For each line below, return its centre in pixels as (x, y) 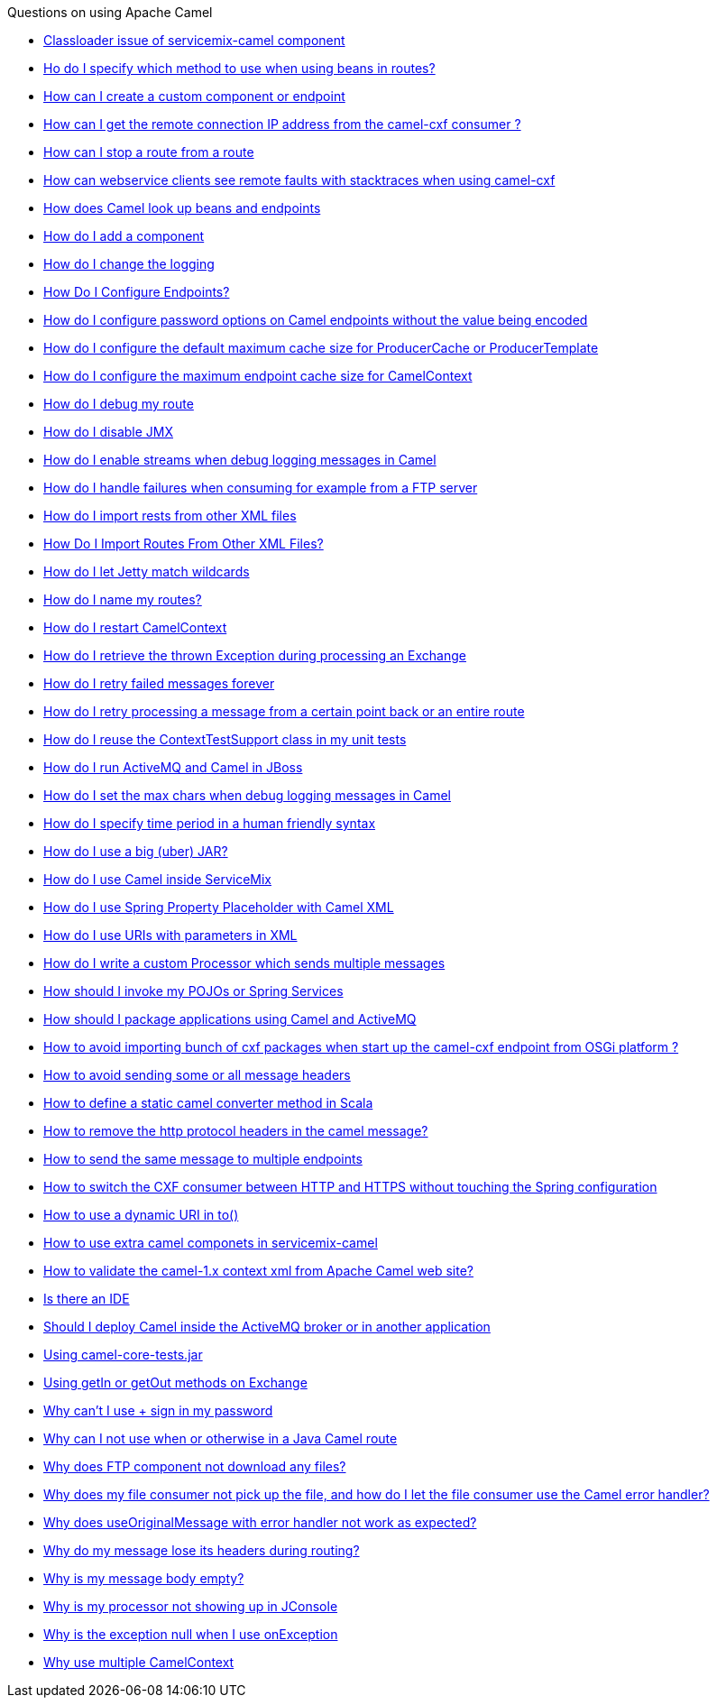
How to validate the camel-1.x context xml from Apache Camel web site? (258, 1271)
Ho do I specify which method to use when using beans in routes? (239, 68)
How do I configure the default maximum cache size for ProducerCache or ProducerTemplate (321, 348)
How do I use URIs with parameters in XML (170, 935)
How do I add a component (124, 236)
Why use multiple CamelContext (139, 1662)
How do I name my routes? (123, 599)
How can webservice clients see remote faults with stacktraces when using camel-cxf (299, 180)
